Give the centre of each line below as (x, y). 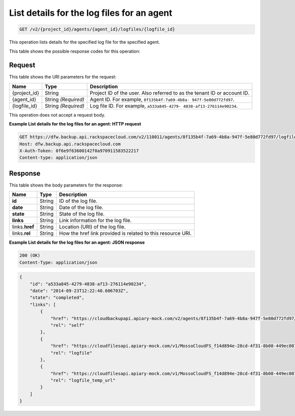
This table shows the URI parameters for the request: (63, 77)
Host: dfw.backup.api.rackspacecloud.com (70, 144)
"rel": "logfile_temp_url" (83, 381)
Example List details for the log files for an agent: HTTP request (75, 124)
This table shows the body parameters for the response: (66, 185)
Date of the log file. (81, 208)
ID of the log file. (78, 201)
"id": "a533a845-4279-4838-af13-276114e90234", (88, 284)
